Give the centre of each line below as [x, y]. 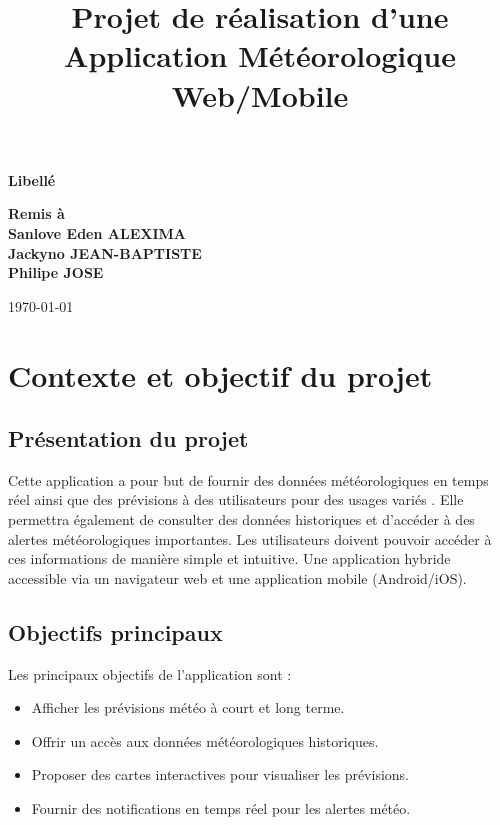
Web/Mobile [260, 94]
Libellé [32, 179]
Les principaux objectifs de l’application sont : [150, 673]
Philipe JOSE [56, 272]
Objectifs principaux [115, 631]
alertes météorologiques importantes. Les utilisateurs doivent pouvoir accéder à [250, 538]
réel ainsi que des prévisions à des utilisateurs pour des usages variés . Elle [236, 499]
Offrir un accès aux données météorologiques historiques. [205, 740]
